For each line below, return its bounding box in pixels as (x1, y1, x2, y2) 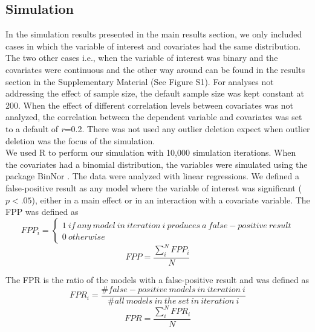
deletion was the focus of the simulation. (5, 134, 155, 147)
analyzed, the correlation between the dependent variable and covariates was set (5, 110, 302, 123)
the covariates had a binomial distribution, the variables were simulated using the (5, 158, 308, 170)
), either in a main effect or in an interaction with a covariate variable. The (31, 193, 310, 206)
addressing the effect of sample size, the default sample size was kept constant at (5, 87, 305, 100)
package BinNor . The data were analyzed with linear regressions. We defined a (5, 170, 299, 182)
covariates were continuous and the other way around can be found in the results (5, 63, 305, 75)
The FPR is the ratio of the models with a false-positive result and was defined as (5, 273, 310, 286)
